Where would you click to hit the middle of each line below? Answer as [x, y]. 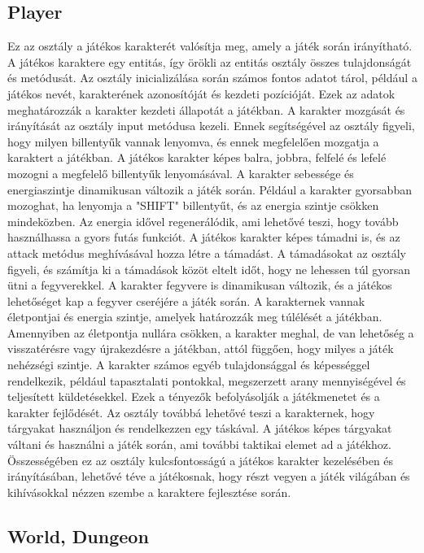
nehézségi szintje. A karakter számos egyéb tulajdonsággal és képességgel [189, 365]
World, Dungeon [78, 536]
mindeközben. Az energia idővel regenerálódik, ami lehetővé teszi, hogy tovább [203, 221]
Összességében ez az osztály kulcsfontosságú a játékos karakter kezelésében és [201, 460]
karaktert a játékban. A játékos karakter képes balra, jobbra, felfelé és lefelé [197, 157]
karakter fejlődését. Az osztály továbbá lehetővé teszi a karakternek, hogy [191, 412]
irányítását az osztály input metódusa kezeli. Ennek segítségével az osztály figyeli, [211, 126]
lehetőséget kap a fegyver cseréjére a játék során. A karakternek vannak [186, 300]
